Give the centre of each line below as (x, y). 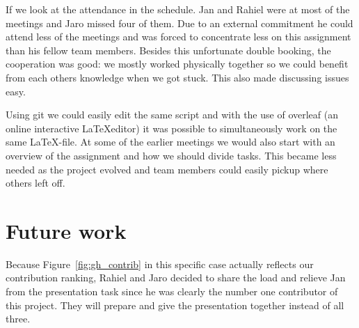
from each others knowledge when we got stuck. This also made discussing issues (177, 77)
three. (18, 319)
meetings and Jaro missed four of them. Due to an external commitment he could (179, 23)
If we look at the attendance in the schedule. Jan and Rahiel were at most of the (178, 9)
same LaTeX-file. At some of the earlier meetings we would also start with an (170, 142)
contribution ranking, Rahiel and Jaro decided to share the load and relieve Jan (176, 278)
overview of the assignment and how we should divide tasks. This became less (171, 155)
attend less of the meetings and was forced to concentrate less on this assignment (178, 37)
